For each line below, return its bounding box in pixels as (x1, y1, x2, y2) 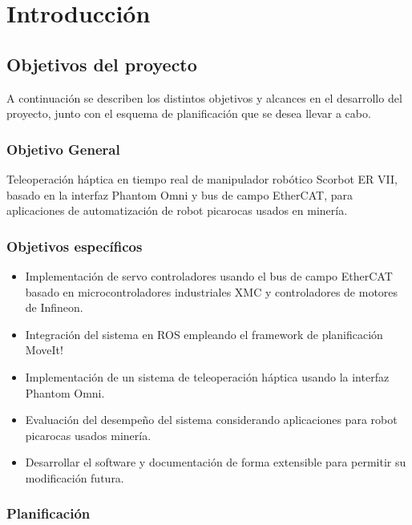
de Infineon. (25, 299, 83, 316)
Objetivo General (6, 139, 120, 159)
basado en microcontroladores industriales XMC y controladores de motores (25, 283, 398, 300)
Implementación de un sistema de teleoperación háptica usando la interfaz (25, 368, 390, 385)
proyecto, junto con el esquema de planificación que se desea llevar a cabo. (6, 105, 371, 122)
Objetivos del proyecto (6, 51, 197, 76)
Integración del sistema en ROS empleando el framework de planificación (25, 325, 383, 342)
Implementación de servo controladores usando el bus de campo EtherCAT (25, 267, 393, 284)
